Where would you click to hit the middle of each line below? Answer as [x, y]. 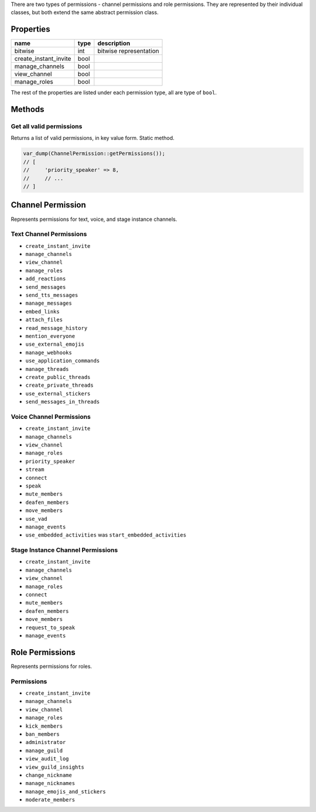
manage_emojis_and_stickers [66, 791]
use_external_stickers [58, 393]
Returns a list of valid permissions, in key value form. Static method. [93, 138]
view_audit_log [47, 759]
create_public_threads [58, 377]
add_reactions [46, 279]
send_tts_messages [52, 295]
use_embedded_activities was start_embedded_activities [106, 535]
